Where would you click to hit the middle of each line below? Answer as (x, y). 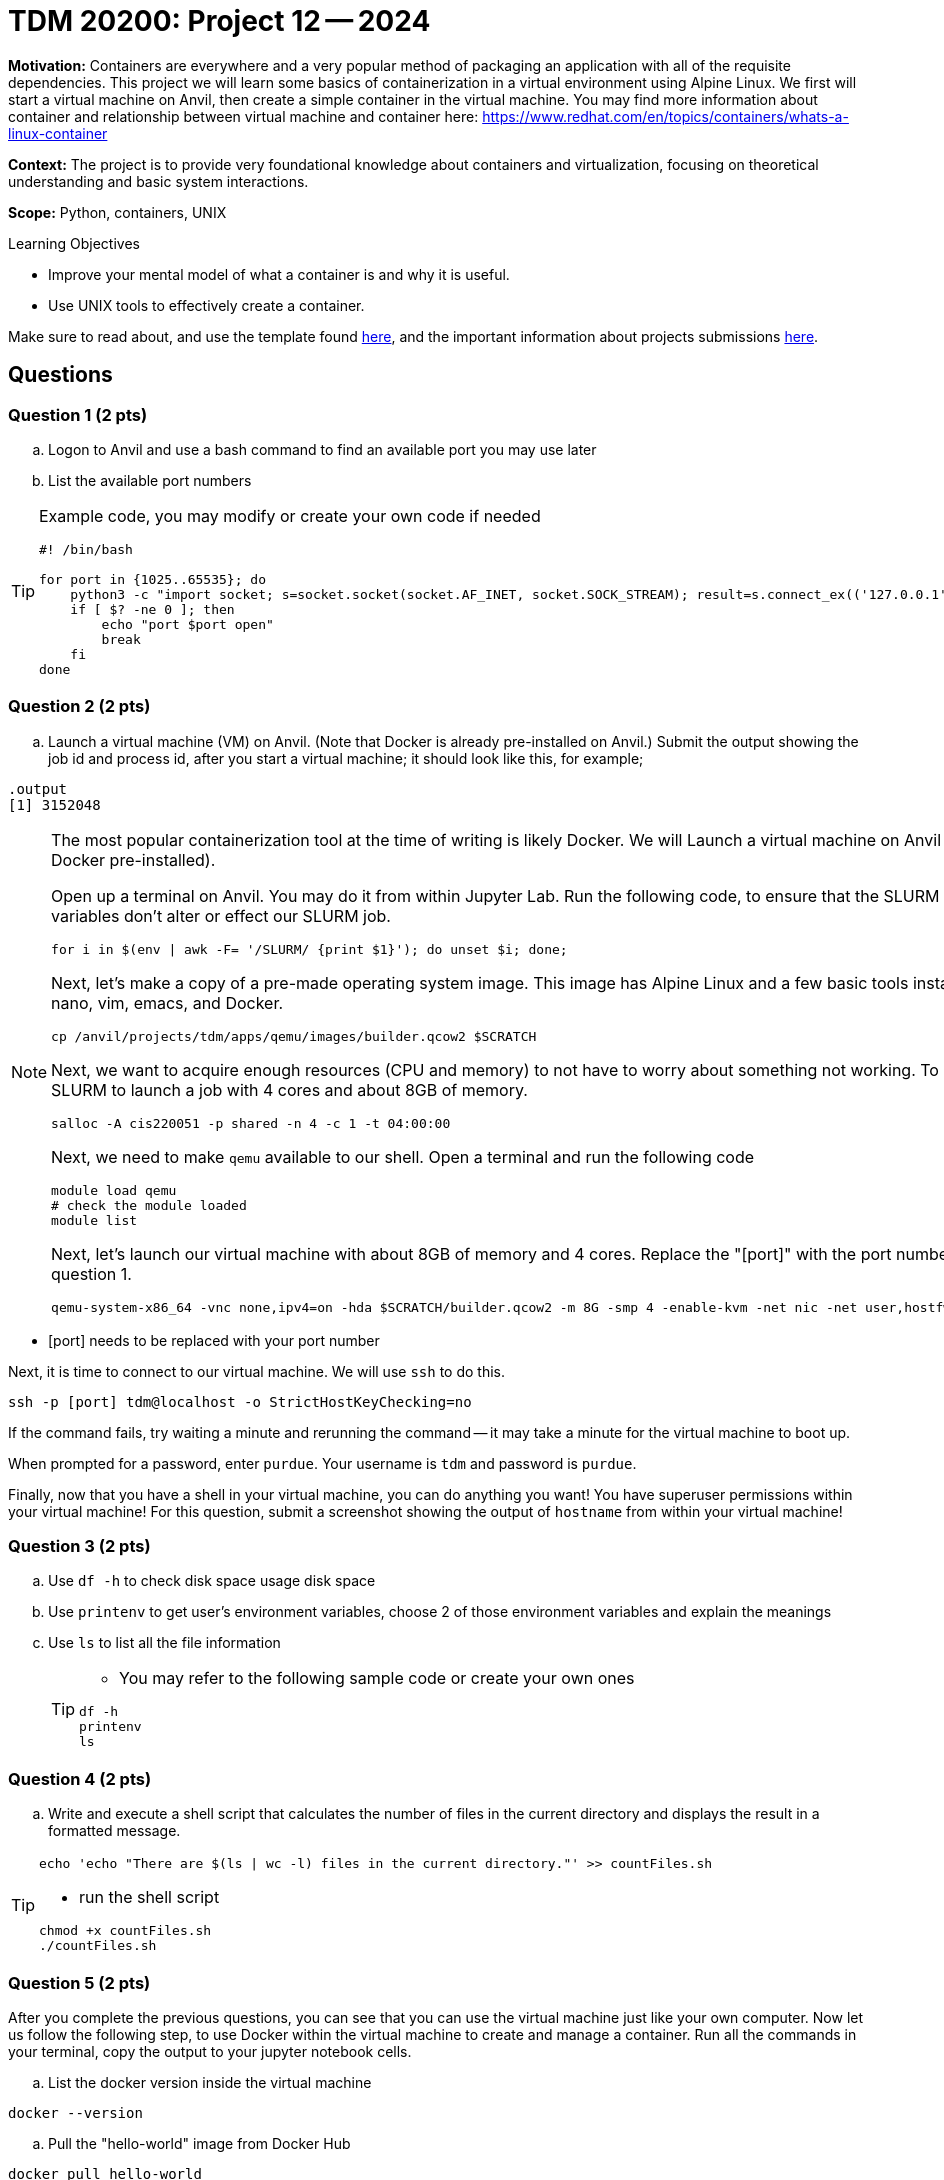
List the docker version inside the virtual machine (210, 2082)
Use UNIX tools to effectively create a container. (206, 305)
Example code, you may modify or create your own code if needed (290, 515)
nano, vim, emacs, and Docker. (167, 1002)
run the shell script (149, 1897)
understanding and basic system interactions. (158, 181)
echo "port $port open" (187, 624)
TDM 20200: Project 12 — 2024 (219, 21)
